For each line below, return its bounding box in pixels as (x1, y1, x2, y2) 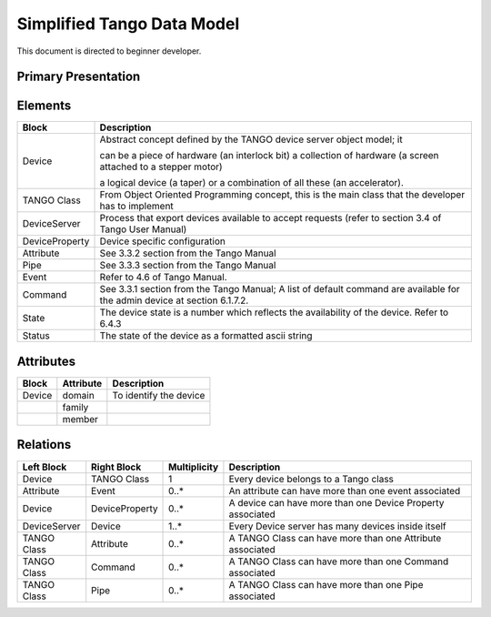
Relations (16, 437, 72, 452)
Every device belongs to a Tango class (228, 472, 395, 485)
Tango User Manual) (99, 223, 187, 236)
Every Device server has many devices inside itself (228, 520, 446, 532)
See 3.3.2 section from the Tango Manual (99, 247, 276, 259)
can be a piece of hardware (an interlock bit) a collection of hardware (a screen (99, 149, 440, 162)
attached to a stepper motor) (99, 160, 223, 173)
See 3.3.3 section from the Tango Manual (99, 259, 276, 272)
